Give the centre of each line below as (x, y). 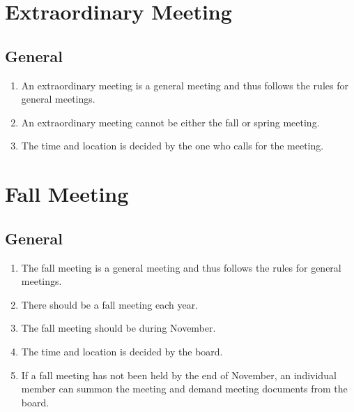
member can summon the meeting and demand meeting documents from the (184, 389)
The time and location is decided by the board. (122, 351)
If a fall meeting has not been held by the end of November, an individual (179, 375)
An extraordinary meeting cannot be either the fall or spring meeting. (170, 122)
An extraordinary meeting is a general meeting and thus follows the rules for (185, 85)
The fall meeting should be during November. (118, 328)
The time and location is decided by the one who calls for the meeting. (172, 146)
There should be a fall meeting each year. (110, 304)
